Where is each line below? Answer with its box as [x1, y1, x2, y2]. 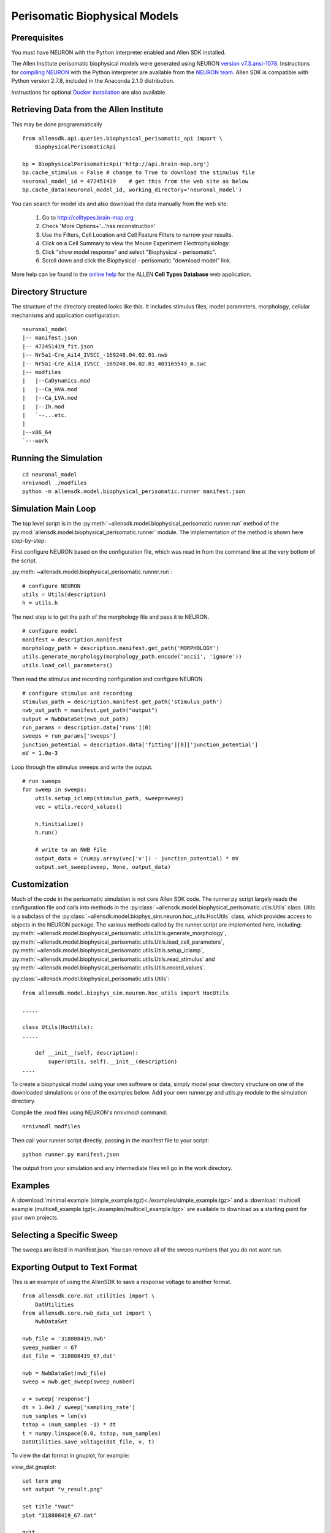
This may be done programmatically [11, 120, 102, 128]
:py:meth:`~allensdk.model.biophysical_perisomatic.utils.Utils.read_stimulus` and [11, 955, 215, 963]
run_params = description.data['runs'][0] [22, 724, 152, 731]
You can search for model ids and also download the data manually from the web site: [11, 200, 228, 207]
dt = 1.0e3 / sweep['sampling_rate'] [22, 1404, 136, 1411]
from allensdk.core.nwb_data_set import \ [22, 1310, 152, 1317]
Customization [11, 879, 69, 889]
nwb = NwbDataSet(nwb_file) [22, 1369, 107, 1377]
